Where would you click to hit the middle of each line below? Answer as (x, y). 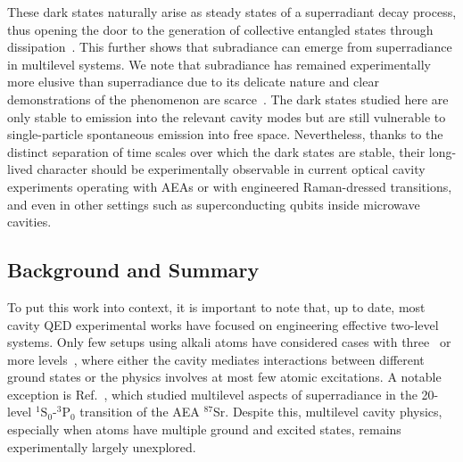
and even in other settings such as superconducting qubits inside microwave (214, 204)
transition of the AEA (140, 412)
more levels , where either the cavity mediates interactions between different (216, 359)
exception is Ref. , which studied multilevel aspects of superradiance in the (212, 394)
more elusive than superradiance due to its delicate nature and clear (193, 82)
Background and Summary (133, 270)
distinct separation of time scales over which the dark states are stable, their (216, 151)
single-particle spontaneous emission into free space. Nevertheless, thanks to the (225, 134)
